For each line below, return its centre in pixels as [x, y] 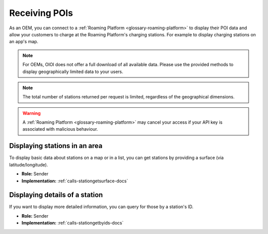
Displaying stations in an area [56, 146]
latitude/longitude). [29, 164]
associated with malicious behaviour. [60, 129]
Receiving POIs [41, 13]
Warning [32, 113]
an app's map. [24, 42]
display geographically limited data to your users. [73, 72]
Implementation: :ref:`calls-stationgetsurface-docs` [75, 181]
